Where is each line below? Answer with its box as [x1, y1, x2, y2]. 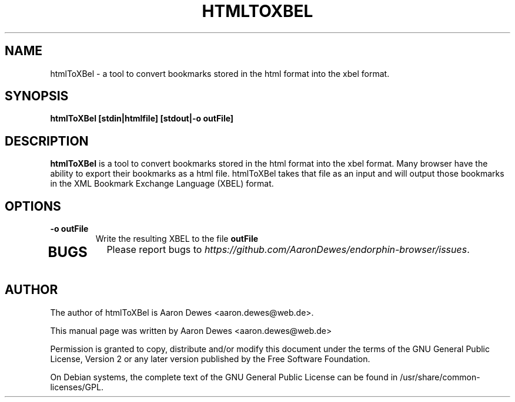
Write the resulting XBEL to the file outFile [95, 234, 259, 244]
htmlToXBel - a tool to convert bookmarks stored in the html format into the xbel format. [50, 68, 390, 79]
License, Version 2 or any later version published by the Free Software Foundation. [50, 353, 370, 364]
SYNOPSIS [5, 89, 69, 104]
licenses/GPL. [50, 381, 103, 392]
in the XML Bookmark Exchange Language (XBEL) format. [50, 178, 274, 189]
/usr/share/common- [400, 371, 480, 382]
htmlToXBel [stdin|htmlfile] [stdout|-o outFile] [50, 113, 234, 124]
